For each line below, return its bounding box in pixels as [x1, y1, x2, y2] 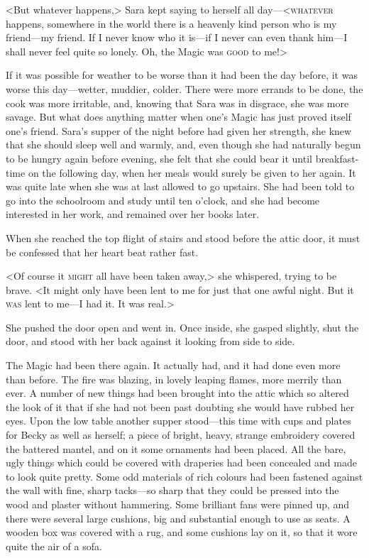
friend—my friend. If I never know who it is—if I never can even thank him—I [6, 30, 348, 45]
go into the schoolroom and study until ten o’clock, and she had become [6, 192, 320, 207]
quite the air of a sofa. [6, 538, 102, 553]
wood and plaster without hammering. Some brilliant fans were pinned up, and [6, 497, 350, 511]
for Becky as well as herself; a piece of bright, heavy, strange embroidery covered [6, 427, 356, 442]
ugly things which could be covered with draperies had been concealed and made [6, 455, 357, 470]
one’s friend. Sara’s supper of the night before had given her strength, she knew [6, 123, 352, 138]
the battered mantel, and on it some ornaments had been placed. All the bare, [6, 441, 346, 456]
